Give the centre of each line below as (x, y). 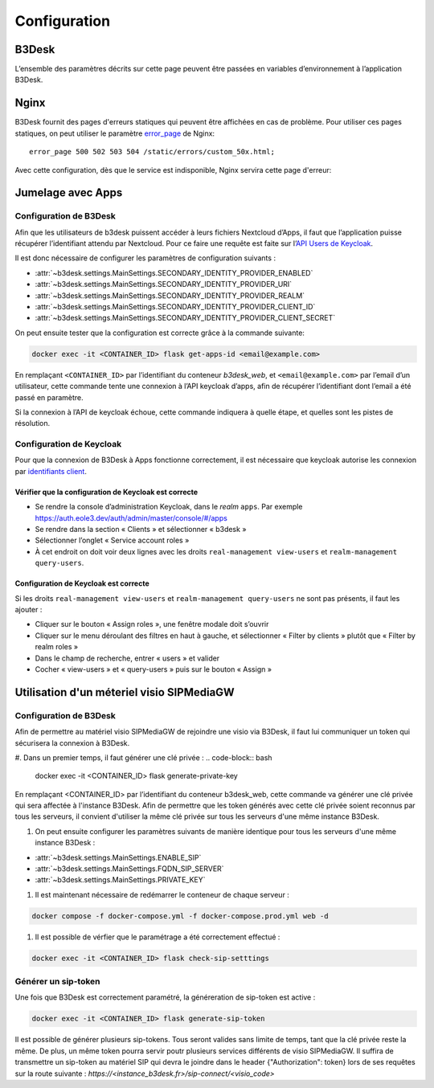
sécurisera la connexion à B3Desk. (72, 742)
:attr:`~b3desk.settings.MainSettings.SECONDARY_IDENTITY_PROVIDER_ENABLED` (174, 272)
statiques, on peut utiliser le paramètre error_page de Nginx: (115, 133)
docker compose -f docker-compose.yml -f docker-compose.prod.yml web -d (180, 916)
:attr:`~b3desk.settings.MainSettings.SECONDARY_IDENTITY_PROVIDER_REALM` (170, 295)
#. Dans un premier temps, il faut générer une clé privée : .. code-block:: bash (143, 757)
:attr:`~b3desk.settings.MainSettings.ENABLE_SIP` (118, 857)
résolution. (33, 423)
